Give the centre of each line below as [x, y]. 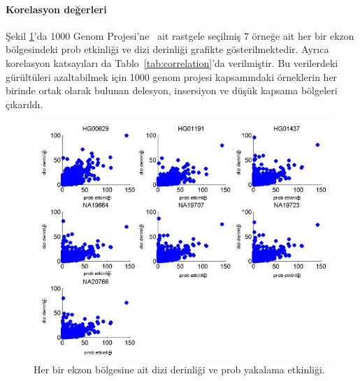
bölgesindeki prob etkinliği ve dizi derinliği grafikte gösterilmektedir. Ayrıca [167, 49]
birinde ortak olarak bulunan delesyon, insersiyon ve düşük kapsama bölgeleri [172, 90]
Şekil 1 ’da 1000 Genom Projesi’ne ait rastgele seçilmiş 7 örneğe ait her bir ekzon [180, 35]
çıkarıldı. [24, 104]
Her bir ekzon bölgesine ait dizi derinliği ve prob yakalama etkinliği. [179, 369]
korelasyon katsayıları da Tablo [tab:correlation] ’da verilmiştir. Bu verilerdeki [172, 62]
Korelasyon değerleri [56, 9]
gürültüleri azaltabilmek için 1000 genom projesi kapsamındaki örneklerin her [172, 76]
